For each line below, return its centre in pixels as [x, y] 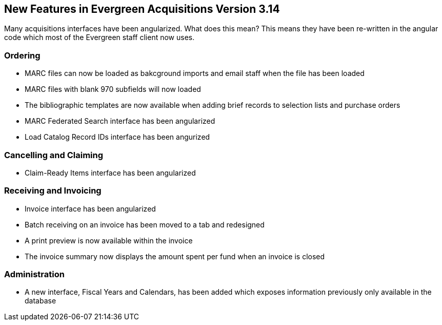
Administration [34, 274]
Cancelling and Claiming [54, 155]
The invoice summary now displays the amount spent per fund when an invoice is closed [175, 256]
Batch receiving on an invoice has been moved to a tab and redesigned [145, 224]
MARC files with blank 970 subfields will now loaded [113, 89]
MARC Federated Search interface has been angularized [120, 121]
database [41, 301]
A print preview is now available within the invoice [109, 240]
